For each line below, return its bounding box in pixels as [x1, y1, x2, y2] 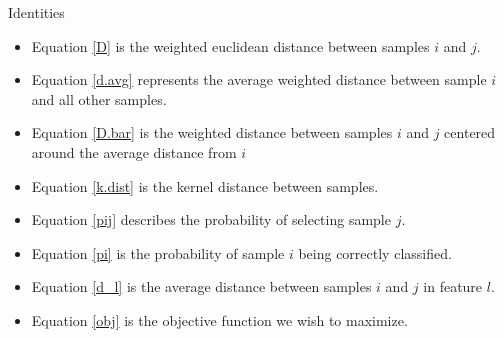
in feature [423, 276, 483, 297]
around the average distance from [31, 141, 237, 162]
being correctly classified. [298, 242, 452, 263]
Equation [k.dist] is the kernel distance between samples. [31, 175, 379, 196]
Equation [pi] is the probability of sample [31, 242, 285, 263]
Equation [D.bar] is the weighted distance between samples [31, 122, 393, 143]
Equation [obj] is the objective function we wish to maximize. [31, 309, 408, 330]
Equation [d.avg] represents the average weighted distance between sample [31, 69, 487, 90]
